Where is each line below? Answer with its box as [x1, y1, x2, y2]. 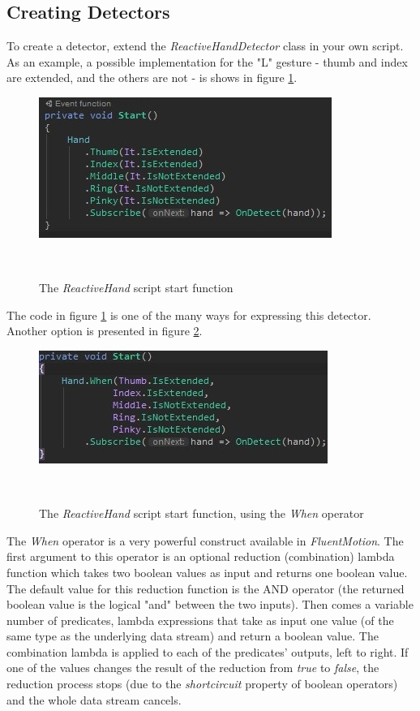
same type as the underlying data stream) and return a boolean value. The [6, 627, 379, 644]
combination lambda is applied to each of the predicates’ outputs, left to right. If [6, 643, 409, 660]
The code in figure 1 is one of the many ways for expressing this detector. [6, 306, 371, 323]
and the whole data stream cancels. [6, 691, 182, 708]
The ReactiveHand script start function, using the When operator [39, 505, 364, 522]
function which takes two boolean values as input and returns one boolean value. [6, 563, 408, 580]
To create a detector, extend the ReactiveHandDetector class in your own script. [6, 37, 404, 54]
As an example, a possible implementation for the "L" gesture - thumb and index [6, 53, 408, 70]
